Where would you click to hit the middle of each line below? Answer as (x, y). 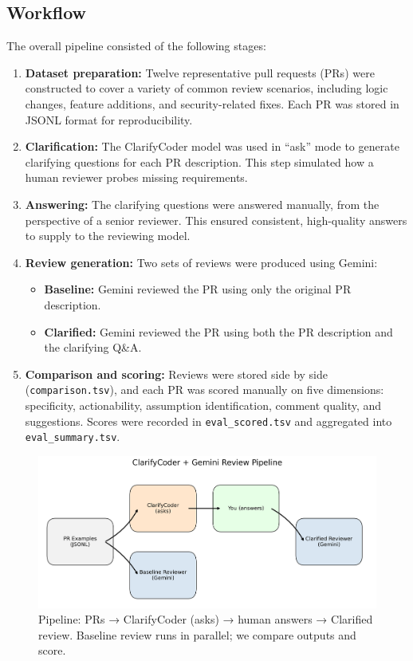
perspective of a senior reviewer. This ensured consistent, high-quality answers (216, 220)
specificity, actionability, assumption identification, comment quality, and (203, 405)
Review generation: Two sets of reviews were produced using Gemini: (201, 262)
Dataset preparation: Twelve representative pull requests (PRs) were (200, 72)
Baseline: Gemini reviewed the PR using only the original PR (198, 289)
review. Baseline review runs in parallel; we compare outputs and (197, 634)
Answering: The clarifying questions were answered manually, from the (202, 204)
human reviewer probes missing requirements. (136, 177)
